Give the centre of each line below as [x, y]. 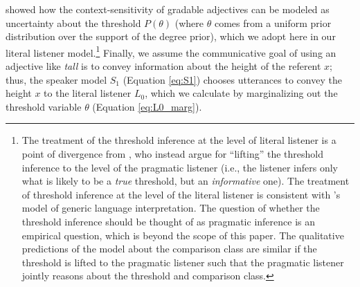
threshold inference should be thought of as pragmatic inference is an [169, 221]
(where [189, 22]
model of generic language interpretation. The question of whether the [171, 208]
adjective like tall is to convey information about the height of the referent [163, 66]
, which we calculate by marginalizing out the [241, 93]
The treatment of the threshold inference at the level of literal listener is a [179, 140]
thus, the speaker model [56, 79]
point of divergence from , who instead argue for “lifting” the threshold [172, 154]
